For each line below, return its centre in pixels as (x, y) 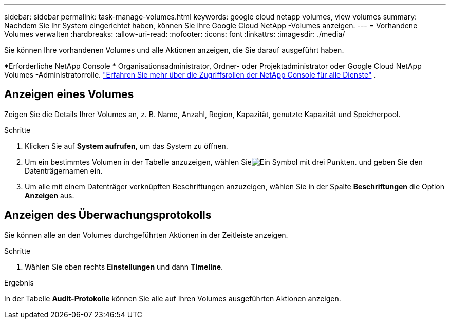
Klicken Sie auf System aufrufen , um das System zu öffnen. (126, 146)
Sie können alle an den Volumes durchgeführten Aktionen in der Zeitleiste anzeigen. (146, 235)
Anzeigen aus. (50, 195)
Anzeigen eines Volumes (69, 94)
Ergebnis (19, 282)
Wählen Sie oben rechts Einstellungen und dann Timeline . (124, 267)
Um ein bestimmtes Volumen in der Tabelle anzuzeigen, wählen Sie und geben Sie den (224, 162)
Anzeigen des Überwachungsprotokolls (108, 215)
